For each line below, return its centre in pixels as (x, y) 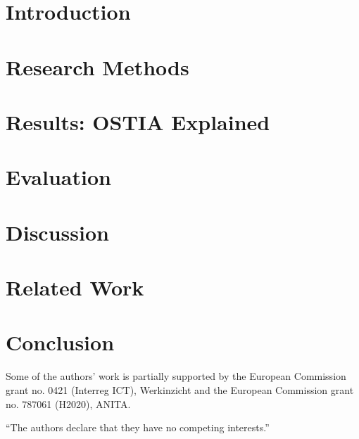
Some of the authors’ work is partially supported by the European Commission (176, 376)
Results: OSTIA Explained (138, 121)
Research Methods (97, 66)
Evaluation (58, 177)
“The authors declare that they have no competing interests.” (138, 427)
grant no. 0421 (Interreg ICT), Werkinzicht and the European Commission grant (180, 389)
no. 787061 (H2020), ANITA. (68, 403)
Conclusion (60, 342)
